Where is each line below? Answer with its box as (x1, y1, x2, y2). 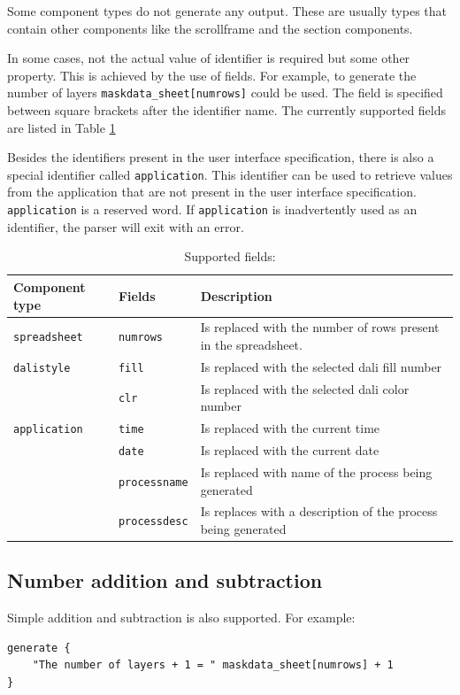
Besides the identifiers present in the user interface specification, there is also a (7, 148, 434, 166)
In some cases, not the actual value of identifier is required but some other (7, 49, 410, 67)
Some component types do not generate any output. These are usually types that (7, 2, 447, 19)
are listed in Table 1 (7, 118, 116, 136)
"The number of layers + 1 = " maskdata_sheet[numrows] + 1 (32, 659, 394, 672)
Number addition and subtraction (7, 567, 323, 594)
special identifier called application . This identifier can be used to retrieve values (7, 165, 453, 183)
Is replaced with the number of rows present (200, 318, 440, 336)
